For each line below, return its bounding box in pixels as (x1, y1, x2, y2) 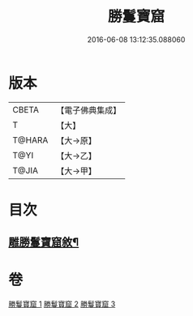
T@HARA (12, 135, 49, 146)
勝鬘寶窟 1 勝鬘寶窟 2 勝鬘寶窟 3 (8, 299, 116, 309)
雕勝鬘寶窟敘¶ (8, 236, 79, 250)
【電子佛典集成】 (56, 105, 122, 116)
